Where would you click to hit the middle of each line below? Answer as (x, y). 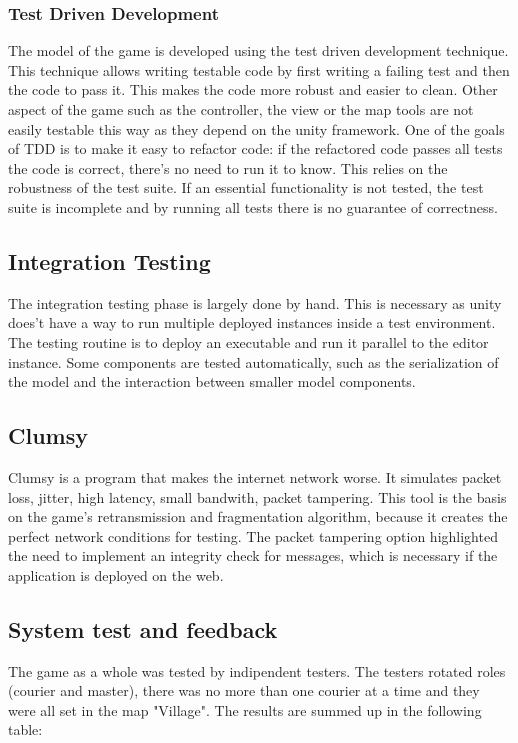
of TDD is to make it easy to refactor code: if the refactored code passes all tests (255, 148)
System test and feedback (143, 628)
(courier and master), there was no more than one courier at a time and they (244, 690)
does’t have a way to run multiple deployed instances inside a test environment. (252, 322)
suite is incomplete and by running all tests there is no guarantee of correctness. (253, 206)
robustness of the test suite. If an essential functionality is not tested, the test (246, 187)
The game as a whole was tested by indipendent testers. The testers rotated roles (257, 670)
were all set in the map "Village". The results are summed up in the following (245, 709)
